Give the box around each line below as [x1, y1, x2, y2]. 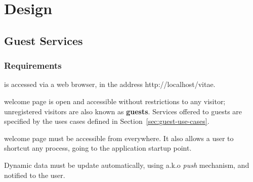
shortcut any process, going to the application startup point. [4, 143, 192, 153]
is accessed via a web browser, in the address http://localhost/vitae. [4, 79, 216, 89]
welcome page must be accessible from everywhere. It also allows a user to [4, 132, 234, 143]
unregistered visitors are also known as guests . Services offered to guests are [4, 106, 242, 116]
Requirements [4, 59, 62, 72]
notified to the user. [4, 169, 65, 180]
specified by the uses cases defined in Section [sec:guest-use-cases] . [4, 116, 209, 126]
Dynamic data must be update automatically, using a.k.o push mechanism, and [4, 159, 249, 170]
